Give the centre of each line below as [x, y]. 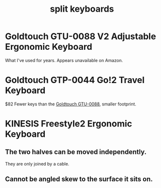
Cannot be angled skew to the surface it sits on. [79, 179]
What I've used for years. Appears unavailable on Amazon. [64, 60]
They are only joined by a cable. [37, 164]
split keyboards [82, 9]
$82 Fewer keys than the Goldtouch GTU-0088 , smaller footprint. [71, 104]
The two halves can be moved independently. [76, 152]
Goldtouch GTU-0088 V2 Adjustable [80, 36]
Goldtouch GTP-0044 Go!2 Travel [75, 80]
